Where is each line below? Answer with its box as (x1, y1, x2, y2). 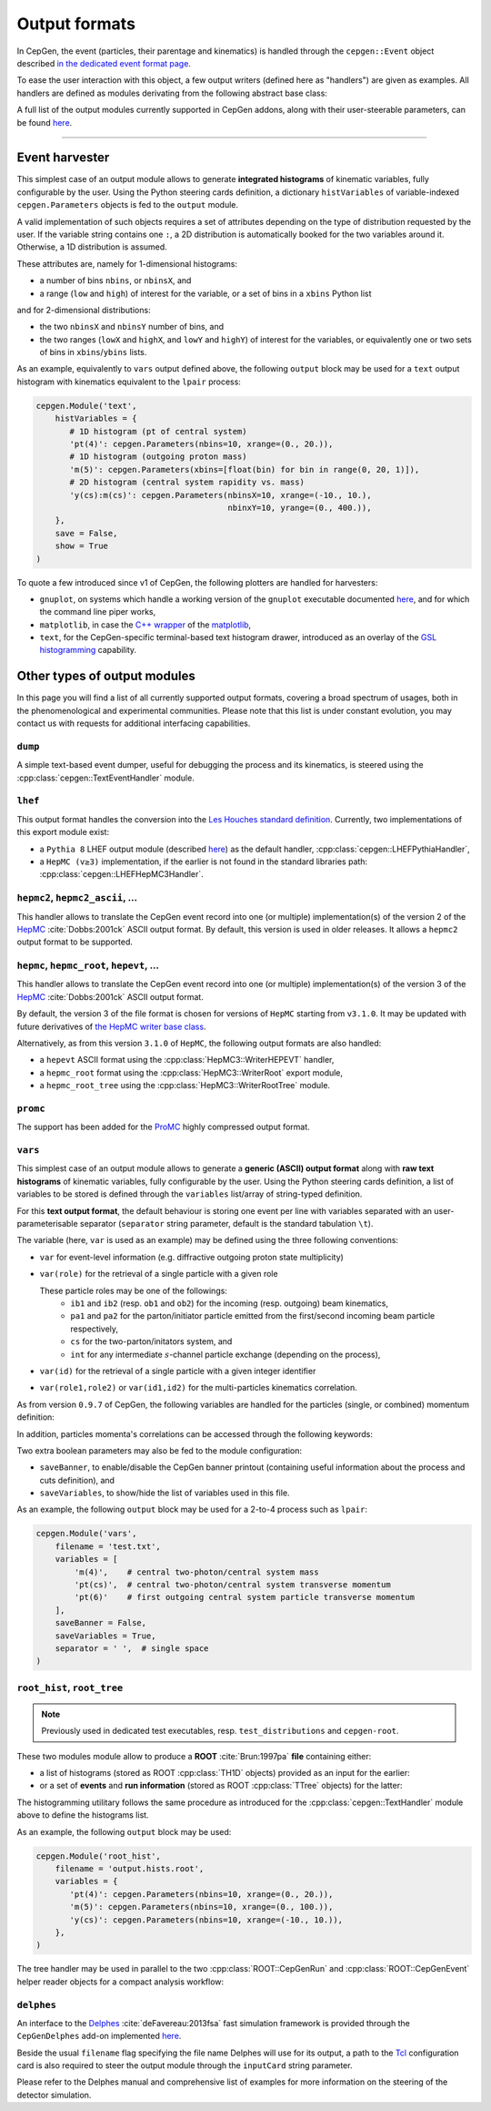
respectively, (70, 1323, 118, 1334)
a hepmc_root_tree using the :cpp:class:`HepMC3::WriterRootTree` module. (39, 1080, 331, 1091)
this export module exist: (16, 827, 109, 838)
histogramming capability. (39, 645, 136, 656)
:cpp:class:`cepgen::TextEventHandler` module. (16, 772, 195, 783)
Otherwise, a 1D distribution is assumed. (16, 241, 167, 252)
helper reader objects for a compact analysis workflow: (16, 1976, 225, 1987)
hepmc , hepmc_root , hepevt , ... (16, 959, 159, 972)
